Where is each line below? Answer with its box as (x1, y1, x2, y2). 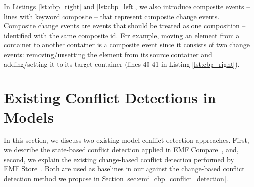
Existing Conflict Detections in (4, 87, 216, 107)
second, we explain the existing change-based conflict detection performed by (4, 154, 234, 164)
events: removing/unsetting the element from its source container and (4, 49, 212, 59)
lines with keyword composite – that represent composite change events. (4, 11, 220, 21)
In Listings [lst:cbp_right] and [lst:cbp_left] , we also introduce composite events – (4, 1, 250, 11)
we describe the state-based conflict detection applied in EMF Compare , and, (4, 145, 239, 155)
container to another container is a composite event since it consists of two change (4, 40, 250, 50)
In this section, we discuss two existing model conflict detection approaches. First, (4, 135, 249, 145)
